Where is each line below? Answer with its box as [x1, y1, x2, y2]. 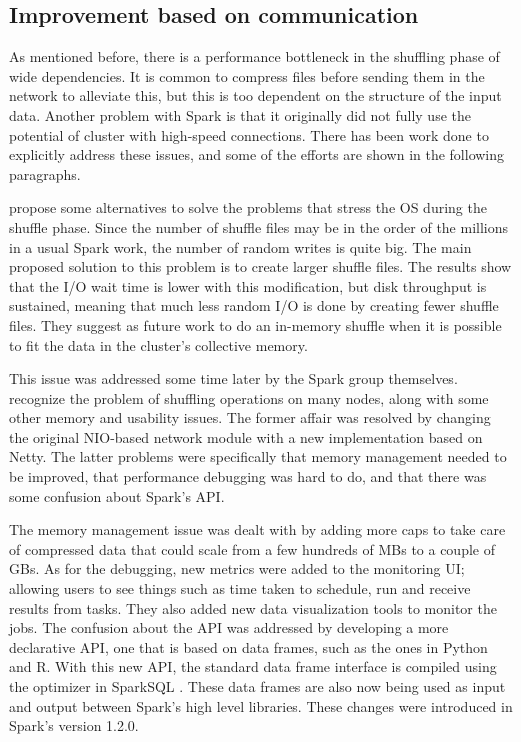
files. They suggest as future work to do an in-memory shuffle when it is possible [9, 314, 502, 335]
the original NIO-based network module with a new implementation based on [9, 426, 483, 447]
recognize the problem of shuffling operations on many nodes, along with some [9, 387, 489, 408]
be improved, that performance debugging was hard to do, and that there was [9, 466, 487, 487]
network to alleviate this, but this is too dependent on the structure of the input [9, 85, 502, 106]
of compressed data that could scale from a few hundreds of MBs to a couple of [9, 538, 495, 559]
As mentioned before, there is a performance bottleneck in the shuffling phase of [9, 46, 500, 67]
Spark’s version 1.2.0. [9, 715, 139, 736]
